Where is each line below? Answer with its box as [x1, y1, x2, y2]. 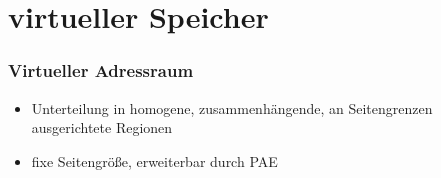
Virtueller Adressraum [8, 58, 194, 83]
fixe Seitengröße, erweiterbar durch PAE [31, 150, 278, 171]
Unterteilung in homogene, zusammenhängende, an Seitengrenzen [31, 97, 433, 118]
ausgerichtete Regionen [31, 117, 173, 138]
